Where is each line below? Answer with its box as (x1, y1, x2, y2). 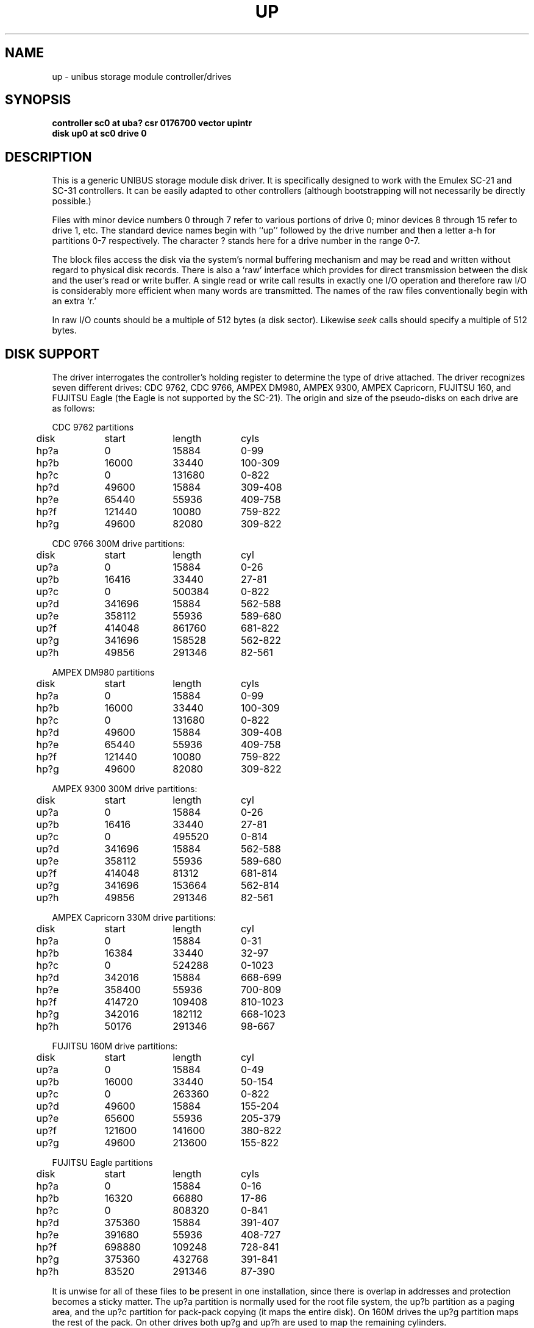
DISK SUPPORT (5, 346, 100, 362)
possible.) (52, 196, 91, 207)
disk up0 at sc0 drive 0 (52, 128, 147, 139)
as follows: (52, 403, 95, 414)
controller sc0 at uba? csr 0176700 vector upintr (52, 118, 252, 129)
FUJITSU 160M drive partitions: (52, 1041, 178, 1052)
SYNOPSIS (5, 92, 71, 108)
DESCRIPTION (5, 149, 92, 165)
